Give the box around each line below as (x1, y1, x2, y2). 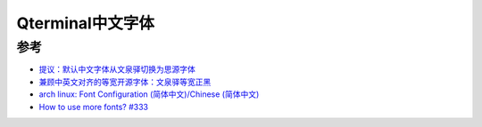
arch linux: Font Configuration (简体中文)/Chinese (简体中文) (38, 89, 260, 99)
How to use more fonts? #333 (38, 101, 149, 112)
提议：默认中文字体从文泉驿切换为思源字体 (38, 64, 195, 75)
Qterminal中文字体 (16, 13, 155, 33)
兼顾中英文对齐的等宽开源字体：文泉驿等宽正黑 (38, 76, 212, 87)
